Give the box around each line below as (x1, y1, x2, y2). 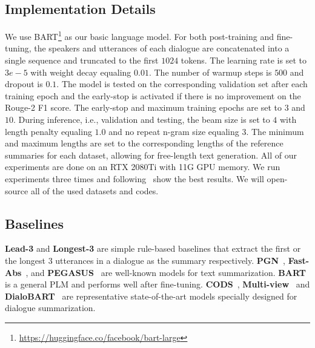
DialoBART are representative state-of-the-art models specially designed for (5, 289, 297, 302)
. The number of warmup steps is (148, 65, 272, 78)
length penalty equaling (5, 125, 92, 137)
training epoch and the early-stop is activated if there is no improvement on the (5, 89, 301, 102)
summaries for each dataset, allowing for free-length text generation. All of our (5, 148, 297, 161)
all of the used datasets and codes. (30, 184, 159, 197)
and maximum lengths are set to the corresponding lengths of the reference (5, 137, 283, 149)
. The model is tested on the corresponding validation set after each (56, 77, 308, 90)
